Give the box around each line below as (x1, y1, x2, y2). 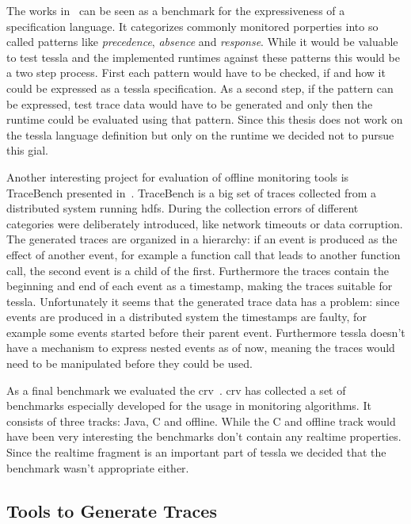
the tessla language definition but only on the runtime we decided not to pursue (6, 126, 394, 143)
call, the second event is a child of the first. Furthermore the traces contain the (6, 262, 389, 278)
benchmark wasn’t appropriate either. (6, 459, 189, 476)
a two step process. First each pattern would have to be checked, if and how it (6, 64, 386, 81)
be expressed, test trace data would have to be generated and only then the (6, 95, 373, 112)
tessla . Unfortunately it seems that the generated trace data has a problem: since (6, 293, 400, 309)
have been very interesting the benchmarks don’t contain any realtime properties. (6, 428, 401, 445)
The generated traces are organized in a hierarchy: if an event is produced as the (6, 231, 398, 247)
